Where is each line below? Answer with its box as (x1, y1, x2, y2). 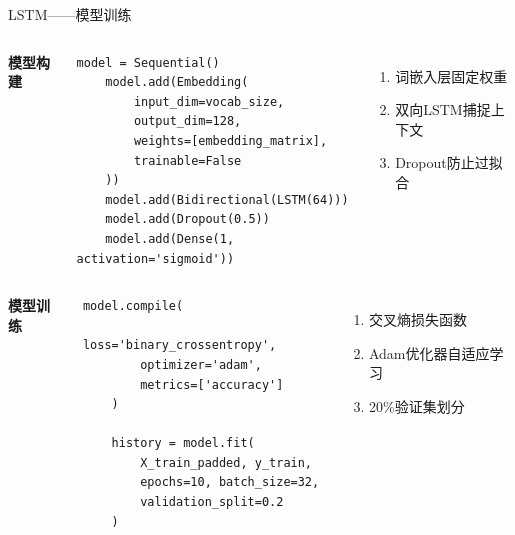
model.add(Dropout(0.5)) (105, 212, 270, 227)
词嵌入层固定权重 (395, 65, 508, 86)
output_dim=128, (133, 114, 242, 129)
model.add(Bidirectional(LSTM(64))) (105, 192, 349, 207)
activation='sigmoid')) (76, 251, 235, 266)
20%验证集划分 (368, 395, 465, 416)
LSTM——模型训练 (8, 4, 132, 24)
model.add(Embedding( (105, 75, 249, 90)
